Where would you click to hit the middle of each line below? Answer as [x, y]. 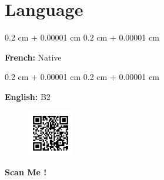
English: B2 [28, 96]
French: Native [33, 57]
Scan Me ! [26, 171]
